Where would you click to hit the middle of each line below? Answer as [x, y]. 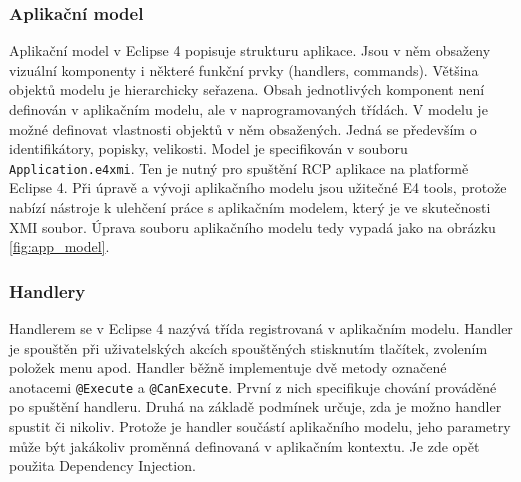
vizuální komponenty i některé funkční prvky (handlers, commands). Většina [244, 69]
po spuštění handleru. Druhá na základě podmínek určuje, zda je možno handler [255, 406]
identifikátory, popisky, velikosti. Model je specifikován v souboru [208, 148]
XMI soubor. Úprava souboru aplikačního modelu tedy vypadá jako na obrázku [252, 226]
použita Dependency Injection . [102, 465]
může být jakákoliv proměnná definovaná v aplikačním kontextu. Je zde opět [244, 445]
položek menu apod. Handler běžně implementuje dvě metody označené [228, 367]
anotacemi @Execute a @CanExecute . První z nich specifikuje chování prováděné [253, 386]
